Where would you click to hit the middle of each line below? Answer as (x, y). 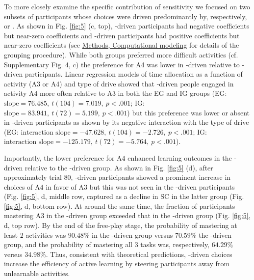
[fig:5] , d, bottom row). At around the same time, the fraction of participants (120, 206)
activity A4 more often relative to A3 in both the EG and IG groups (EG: (115, 93)
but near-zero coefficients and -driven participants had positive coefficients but (122, 35)
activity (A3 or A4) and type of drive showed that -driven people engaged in (119, 83)
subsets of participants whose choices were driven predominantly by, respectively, (126, 16)
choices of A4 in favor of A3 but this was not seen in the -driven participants (119, 186)
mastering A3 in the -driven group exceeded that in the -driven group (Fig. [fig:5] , (127, 215)
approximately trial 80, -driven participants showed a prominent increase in (117, 177)
